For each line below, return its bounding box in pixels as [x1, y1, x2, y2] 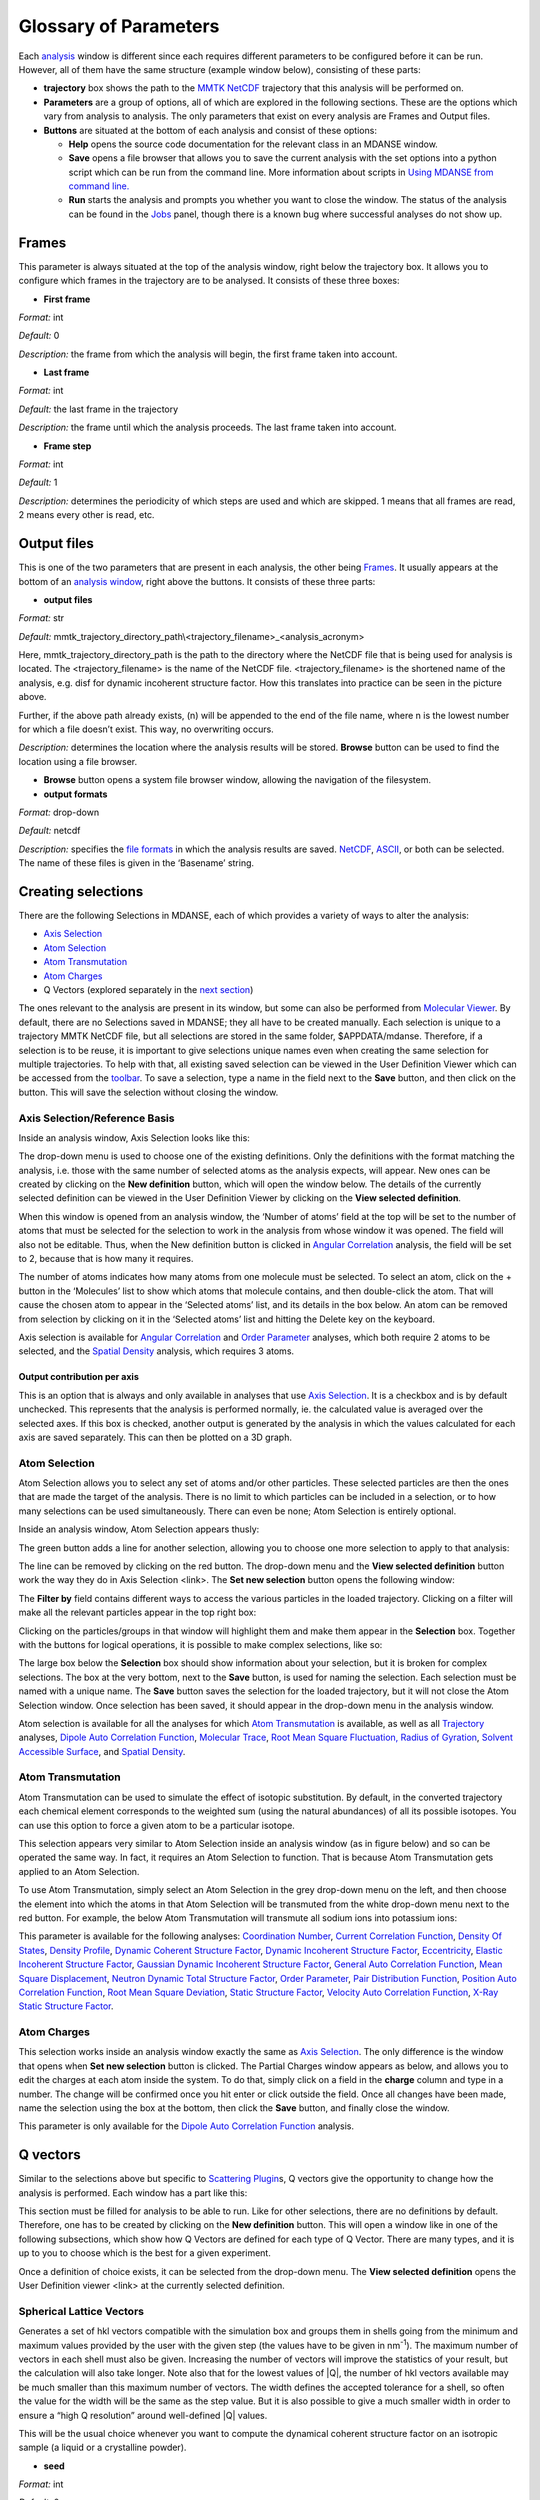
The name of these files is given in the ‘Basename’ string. [18, 857, 255, 869]
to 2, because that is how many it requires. [18, 1253, 194, 1265]
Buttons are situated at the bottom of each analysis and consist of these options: [43, 124, 377, 136]
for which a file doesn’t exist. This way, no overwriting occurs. [18, 723, 274, 735]
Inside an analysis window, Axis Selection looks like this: [18, 1131, 250, 1144]
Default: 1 [18, 476, 58, 489]
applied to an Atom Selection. [18, 1865, 140, 1877]
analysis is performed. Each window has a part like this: [18, 2186, 248, 2199]
